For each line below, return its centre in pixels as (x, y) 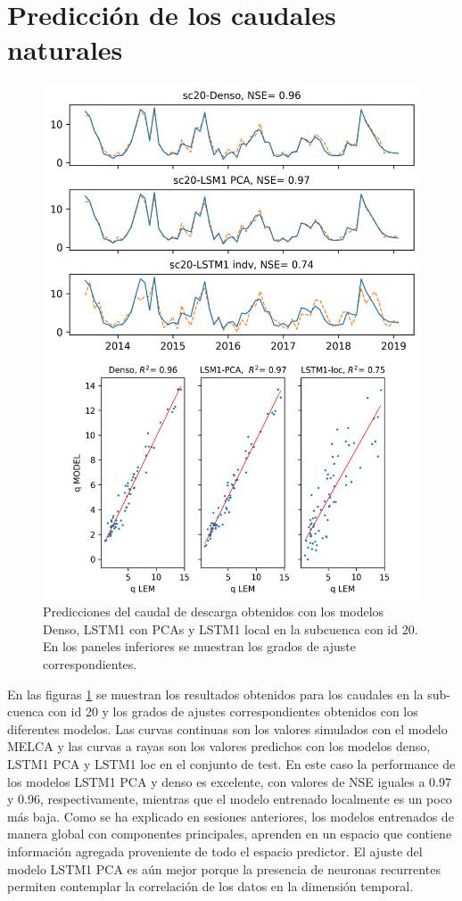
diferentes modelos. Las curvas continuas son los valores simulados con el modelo (227, 728)
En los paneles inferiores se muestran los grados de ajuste (199, 646)
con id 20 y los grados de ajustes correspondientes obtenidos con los (233, 711)
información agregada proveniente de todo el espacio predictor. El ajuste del (215, 851)
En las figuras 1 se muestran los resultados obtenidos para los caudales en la (215, 694)
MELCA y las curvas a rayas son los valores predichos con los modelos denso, (219, 746)
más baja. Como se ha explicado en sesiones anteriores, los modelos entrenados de (231, 816)
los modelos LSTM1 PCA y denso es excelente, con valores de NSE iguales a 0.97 (230, 781)
